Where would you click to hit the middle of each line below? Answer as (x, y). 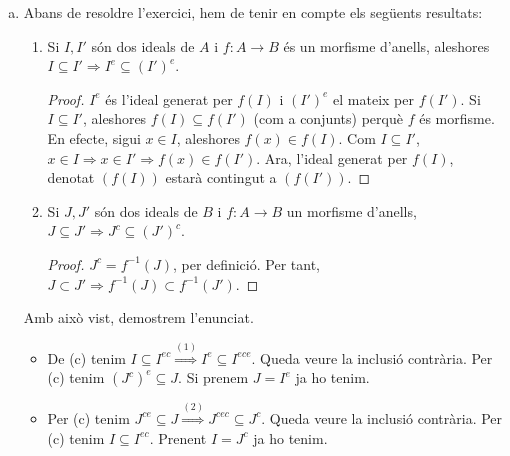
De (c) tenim (86, 357)
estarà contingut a (221, 177)
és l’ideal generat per (169, 98)
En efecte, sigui (94, 137)
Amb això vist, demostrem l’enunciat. (138, 317)
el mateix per (374, 98)
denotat (71, 177)
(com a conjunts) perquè (328, 118)
